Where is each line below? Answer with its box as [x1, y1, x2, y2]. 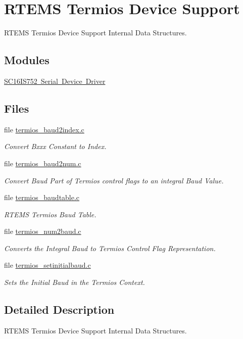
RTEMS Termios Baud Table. [4, 209, 96, 219]
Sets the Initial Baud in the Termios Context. [4, 277, 145, 287]
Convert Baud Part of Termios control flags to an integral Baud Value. [4, 175, 224, 185]
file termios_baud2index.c [4, 124, 84, 134]
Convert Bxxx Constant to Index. [4, 141, 107, 152]
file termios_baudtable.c [4, 192, 80, 203]
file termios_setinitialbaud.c [4, 260, 91, 270]
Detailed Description [4, 302, 115, 317]
